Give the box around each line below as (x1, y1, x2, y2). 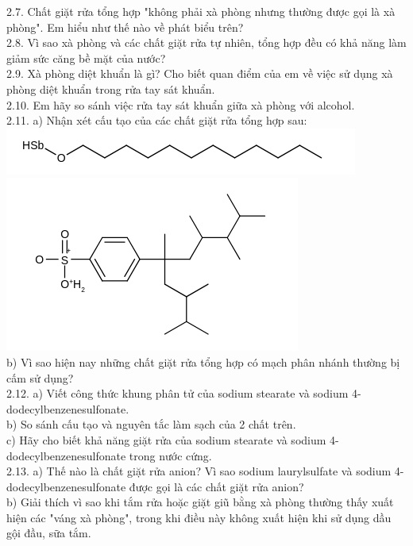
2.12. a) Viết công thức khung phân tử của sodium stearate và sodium (6, 385, 349, 402)
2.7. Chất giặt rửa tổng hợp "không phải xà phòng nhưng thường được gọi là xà (6, 3, 396, 19)
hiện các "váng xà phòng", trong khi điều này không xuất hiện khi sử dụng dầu (6, 509, 392, 525)
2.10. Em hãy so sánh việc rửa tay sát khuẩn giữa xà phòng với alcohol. (6, 96, 355, 113)
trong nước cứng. (129, 447, 212, 463)
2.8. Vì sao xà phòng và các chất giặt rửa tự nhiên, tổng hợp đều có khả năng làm (6, 34, 407, 51)
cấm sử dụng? (6, 369, 74, 386)
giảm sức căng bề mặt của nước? (6, 49, 166, 66)
